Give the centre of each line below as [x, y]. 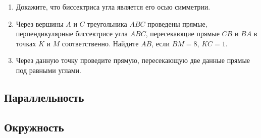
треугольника [107, 23]
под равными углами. [48, 70]
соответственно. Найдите [100, 43]
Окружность [34, 127]
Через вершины [40, 23]
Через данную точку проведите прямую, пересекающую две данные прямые [133, 60]
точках [26, 43]
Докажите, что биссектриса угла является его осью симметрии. [113, 7]
